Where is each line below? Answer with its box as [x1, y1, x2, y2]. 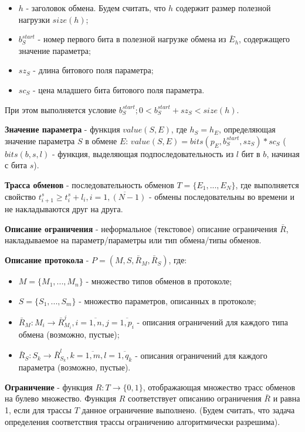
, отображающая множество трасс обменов [143, 380, 296, 393]
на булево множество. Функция [5, 392, 116, 404]
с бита [5, 159, 27, 171]
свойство [5, 190, 36, 202]
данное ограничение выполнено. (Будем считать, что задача [82, 404, 295, 416]
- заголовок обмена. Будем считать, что [26, 2, 166, 13]
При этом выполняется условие [5, 103, 117, 115]
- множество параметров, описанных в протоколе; [79, 294, 256, 307]
